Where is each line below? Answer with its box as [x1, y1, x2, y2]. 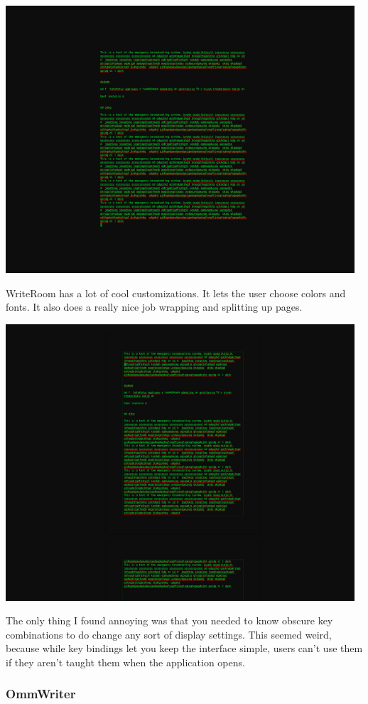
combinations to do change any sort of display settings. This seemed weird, [6, 626, 332, 641]
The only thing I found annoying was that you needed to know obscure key [6, 613, 333, 628]
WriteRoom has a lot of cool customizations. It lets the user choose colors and [6, 285, 346, 300]
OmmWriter [6, 685, 76, 703]
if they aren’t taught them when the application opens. [6, 654, 245, 669]
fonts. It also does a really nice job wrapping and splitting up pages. [6, 299, 303, 314]
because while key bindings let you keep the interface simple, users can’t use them [6, 641, 363, 656]
